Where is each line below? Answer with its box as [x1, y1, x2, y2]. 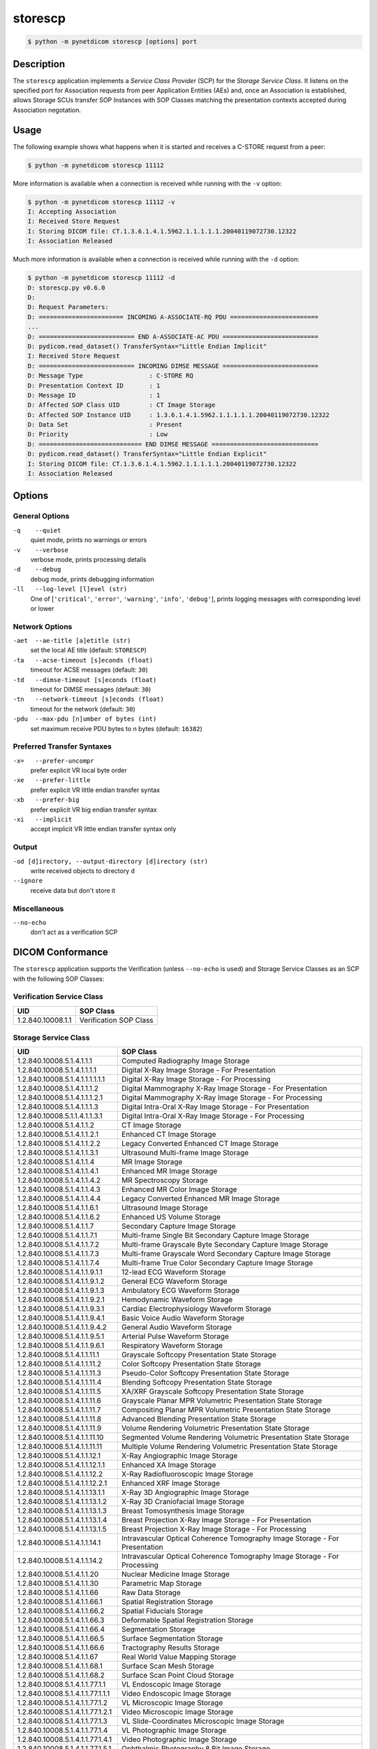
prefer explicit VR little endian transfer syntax [30, 786, 161, 794]
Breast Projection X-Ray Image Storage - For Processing [121, 1524, 306, 1534]
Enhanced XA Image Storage [121, 1460, 216, 1470]
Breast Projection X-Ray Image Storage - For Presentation [121, 1515, 311, 1525]
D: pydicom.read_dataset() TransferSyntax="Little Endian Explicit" [27, 450, 267, 458]
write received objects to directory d [30, 866, 135, 874]
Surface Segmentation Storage [121, 1634, 223, 1643]
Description [13, 58, 66, 70]
